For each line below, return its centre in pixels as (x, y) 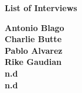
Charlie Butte (33, 39)
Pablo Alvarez (34, 50)
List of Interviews (41, 8)
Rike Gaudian (33, 62)
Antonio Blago (35, 27)
